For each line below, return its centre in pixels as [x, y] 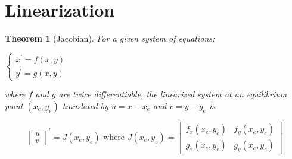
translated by [85, 106]
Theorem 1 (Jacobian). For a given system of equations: [110, 38]
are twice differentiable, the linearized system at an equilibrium [173, 94]
